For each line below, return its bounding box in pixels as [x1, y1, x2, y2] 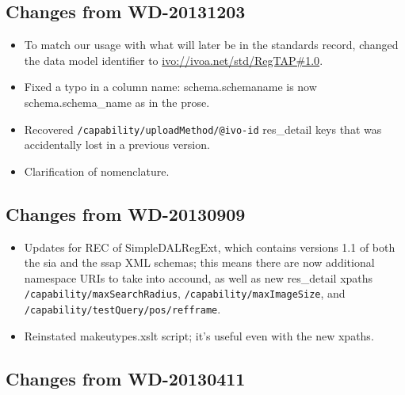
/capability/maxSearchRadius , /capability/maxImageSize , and [24, 285, 346, 302]
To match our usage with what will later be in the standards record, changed [24, 36, 399, 53]
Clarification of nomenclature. [24, 162, 170, 179]
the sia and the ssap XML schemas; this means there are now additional [24, 254, 375, 271]
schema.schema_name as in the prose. [24, 93, 210, 110]
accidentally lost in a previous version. [24, 136, 210, 153]
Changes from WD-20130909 [6, 201, 246, 226]
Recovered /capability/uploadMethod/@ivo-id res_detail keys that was [24, 120, 382, 137]
